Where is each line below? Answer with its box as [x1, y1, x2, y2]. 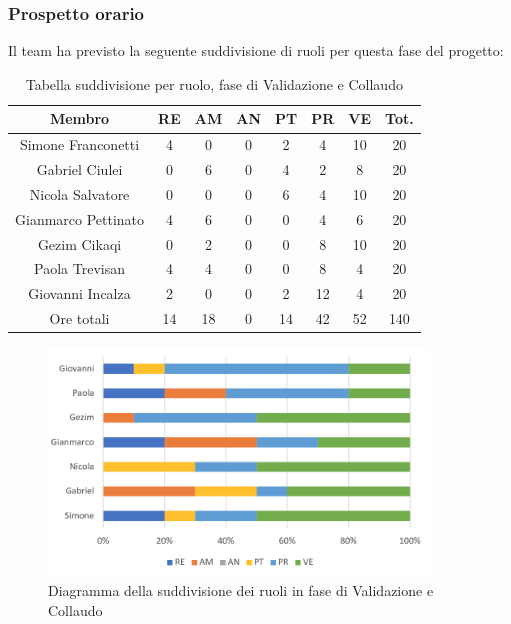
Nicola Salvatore [29, 183, 130, 204]
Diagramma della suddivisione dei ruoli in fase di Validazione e [48, 580, 434, 601]
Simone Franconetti [19, 134, 140, 155]
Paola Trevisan [34, 258, 125, 279]
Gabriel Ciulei [36, 159, 123, 180]
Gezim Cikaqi [37, 233, 122, 254]
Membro [49, 108, 110, 129]
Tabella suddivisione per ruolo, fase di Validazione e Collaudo [25, 73, 403, 94]
